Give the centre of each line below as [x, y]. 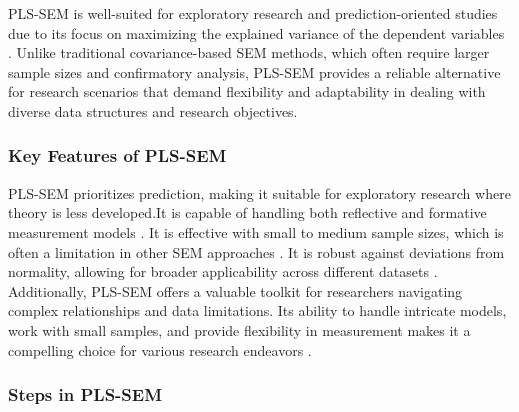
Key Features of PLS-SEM [117, 155]
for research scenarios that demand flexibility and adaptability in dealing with [247, 91]
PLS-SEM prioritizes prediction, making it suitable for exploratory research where [259, 192]
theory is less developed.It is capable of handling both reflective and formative [247, 212]
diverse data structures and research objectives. [153, 110]
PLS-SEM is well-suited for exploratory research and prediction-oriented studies [253, 13]
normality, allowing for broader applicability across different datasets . [223, 271]
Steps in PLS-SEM [85, 394]
